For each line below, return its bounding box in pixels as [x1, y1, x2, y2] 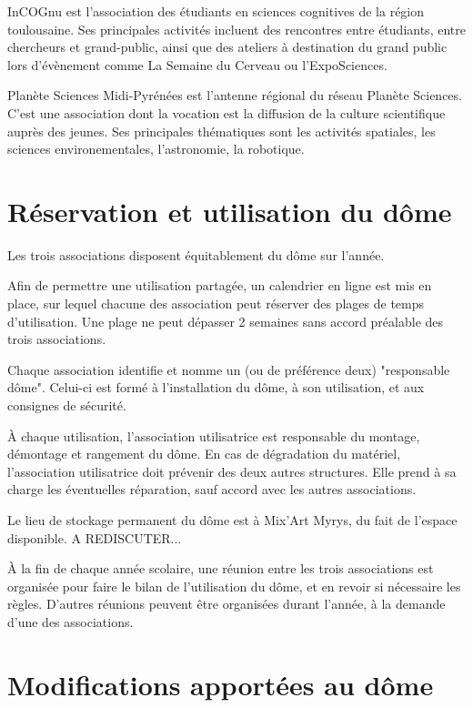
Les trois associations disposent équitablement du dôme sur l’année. [7, 245, 385, 264]
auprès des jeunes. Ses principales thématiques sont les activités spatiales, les [7, 121, 436, 140]
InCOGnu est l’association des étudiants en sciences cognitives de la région [7, 2, 425, 20]
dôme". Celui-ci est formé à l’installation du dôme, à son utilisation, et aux [7, 378, 425, 397]
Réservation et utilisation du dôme [7, 192, 452, 229]
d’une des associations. [7, 612, 134, 631]
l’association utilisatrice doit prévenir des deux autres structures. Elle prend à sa [7, 461, 457, 480]
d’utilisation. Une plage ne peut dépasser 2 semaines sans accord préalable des [7, 311, 444, 330]
